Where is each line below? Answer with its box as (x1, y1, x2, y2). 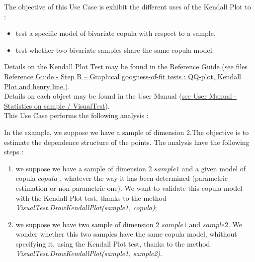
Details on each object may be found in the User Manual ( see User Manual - (4, 91, 237, 101)
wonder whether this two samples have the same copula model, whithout (15, 229, 237, 239)
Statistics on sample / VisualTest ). (4, 100, 110, 111)
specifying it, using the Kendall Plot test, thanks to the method (15, 238, 210, 249)
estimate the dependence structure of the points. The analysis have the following (4, 136, 250, 147)
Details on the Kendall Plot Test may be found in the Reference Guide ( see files (4, 61, 248, 72)
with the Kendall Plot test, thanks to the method (15, 192, 167, 203)
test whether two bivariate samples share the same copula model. (15, 44, 214, 55)
